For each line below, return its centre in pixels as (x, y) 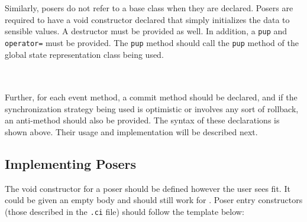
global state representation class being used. (84, 54)
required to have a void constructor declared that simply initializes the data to (147, 19)
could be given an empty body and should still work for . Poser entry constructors (154, 200)
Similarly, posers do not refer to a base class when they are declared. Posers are (149, 8)
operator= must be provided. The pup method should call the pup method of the (152, 42)
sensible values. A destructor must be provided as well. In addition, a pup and (146, 31)
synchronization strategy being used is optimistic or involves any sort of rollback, (152, 108)
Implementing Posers (71, 164)
